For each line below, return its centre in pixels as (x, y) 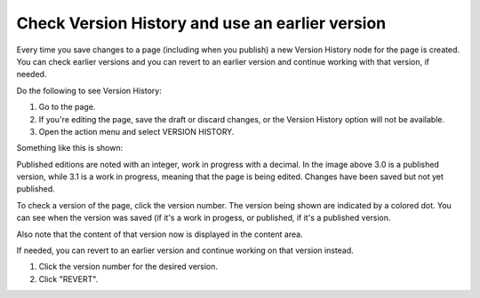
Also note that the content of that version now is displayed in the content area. (160, 234)
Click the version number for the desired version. (128, 267)
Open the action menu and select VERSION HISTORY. (136, 131)
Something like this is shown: (70, 148)
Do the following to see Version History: (89, 90)
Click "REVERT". (68, 278)
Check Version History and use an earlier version (201, 23)
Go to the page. (67, 107)
